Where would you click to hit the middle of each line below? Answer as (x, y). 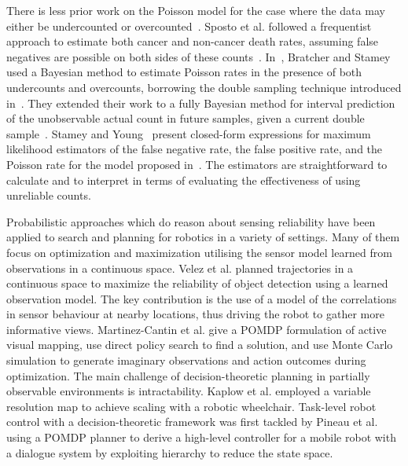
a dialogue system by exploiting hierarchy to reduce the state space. (170, 452)
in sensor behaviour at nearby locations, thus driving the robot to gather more (195, 314)
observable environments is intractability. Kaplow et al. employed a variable (189, 391)
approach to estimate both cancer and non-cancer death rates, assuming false (193, 41)
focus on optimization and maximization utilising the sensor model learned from (199, 252)
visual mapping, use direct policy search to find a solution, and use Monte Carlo (200, 345)
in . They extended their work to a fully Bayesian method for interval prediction (201, 103)
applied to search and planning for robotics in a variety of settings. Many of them (203, 237)
